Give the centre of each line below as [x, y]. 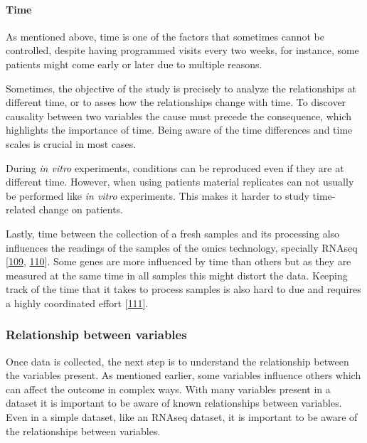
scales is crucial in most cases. [71, 143]
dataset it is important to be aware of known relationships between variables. [174, 403]
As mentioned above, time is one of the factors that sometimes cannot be [165, 36]
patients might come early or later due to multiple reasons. [134, 64]
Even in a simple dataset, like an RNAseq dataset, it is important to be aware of [182, 417]
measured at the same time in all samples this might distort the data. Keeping [177, 275]
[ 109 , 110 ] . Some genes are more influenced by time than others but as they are [179, 261]
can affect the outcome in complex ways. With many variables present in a [168, 389]
